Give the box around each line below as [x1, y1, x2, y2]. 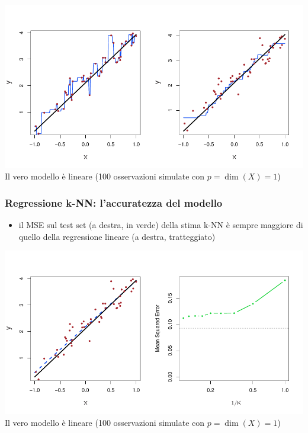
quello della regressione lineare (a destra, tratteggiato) [18, 230, 216, 242]
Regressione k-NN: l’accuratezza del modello [5, 195, 223, 210]
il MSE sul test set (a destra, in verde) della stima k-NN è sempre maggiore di [18, 219, 303, 231]
